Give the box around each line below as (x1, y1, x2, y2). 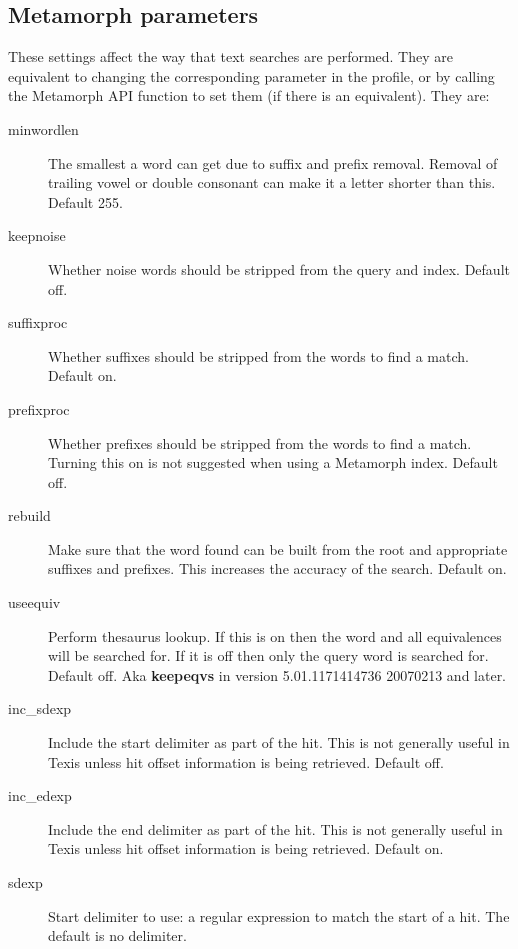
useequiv (8, 592, 61, 613)
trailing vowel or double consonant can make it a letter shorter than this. (48, 172, 496, 193)
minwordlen (8, 118, 79, 139)
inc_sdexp (8, 698, 72, 719)
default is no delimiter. (48, 925, 187, 946)
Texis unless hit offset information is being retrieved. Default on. (48, 838, 444, 859)
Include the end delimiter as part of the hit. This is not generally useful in (48, 818, 503, 839)
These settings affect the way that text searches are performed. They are (8, 46, 453, 67)
